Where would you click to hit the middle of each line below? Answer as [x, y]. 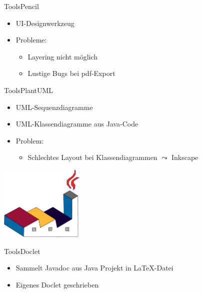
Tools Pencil [21, 6]
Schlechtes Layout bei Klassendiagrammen [92, 157]
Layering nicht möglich [63, 56]
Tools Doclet [22, 251]
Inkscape [185, 157]
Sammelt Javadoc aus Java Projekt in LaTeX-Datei [94, 268]
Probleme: [31, 40]
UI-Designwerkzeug [45, 23]
